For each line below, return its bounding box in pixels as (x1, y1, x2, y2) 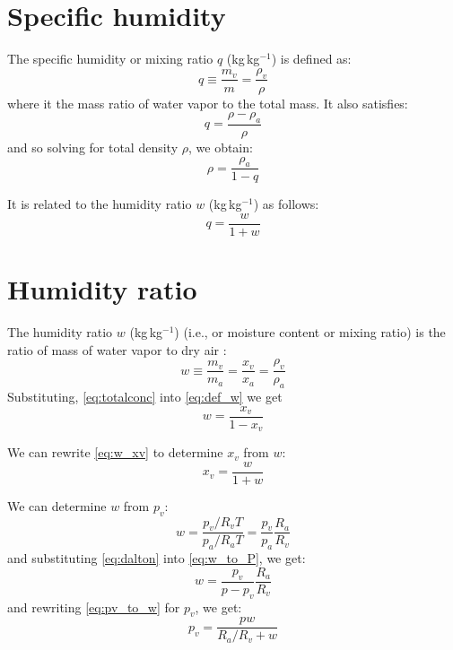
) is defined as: (271, 49, 352, 68)
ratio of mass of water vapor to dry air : (7, 340, 227, 359)
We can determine (7, 496, 107, 515)
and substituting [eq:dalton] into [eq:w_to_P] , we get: (7, 549, 306, 568)
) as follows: (253, 195, 319, 213)
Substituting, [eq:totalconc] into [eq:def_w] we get (7, 386, 283, 405)
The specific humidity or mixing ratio (7, 49, 213, 68)
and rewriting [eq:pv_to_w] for (7, 597, 180, 616)
